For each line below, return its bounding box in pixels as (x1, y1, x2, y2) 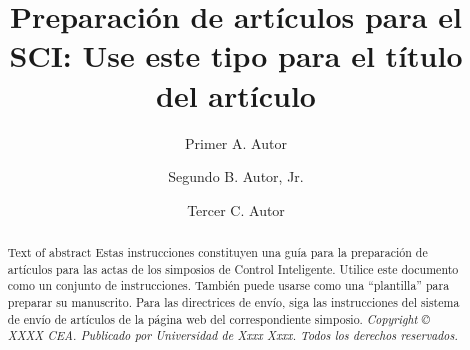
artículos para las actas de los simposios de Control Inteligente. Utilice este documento (7, 260, 459, 277)
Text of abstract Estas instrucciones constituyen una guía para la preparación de (7, 244, 428, 261)
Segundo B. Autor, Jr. (168, 166, 304, 187)
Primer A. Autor (185, 132, 287, 153)
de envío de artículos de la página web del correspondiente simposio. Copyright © (7, 310, 430, 327)
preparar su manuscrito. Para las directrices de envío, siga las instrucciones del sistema (7, 294, 460, 311)
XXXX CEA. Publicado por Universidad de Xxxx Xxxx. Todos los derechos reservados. (7, 327, 458, 344)
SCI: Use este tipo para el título (9, 35, 463, 76)
